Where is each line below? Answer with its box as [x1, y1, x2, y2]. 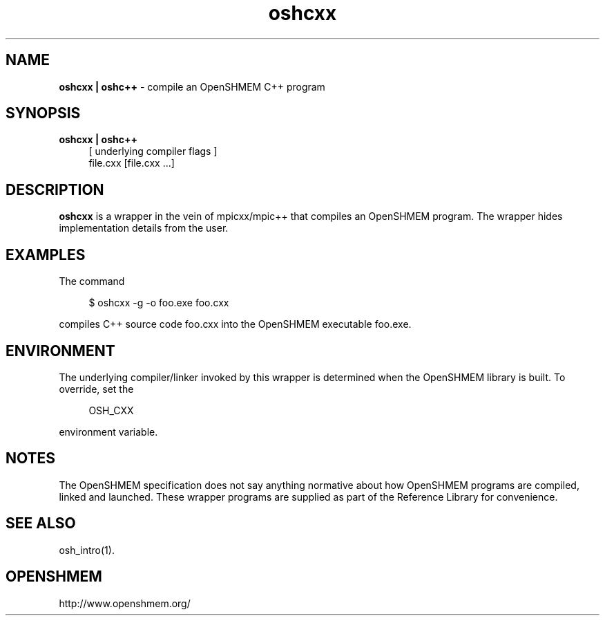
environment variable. [59, 425, 158, 438]
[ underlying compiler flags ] [88, 145, 218, 158]
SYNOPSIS [6, 104, 81, 122]
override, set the [59, 382, 134, 395]
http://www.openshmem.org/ [59, 597, 191, 609]
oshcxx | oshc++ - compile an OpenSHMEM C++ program [59, 80, 325, 93]
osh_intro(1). [59, 544, 115, 556]
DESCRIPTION [6, 180, 104, 198]
